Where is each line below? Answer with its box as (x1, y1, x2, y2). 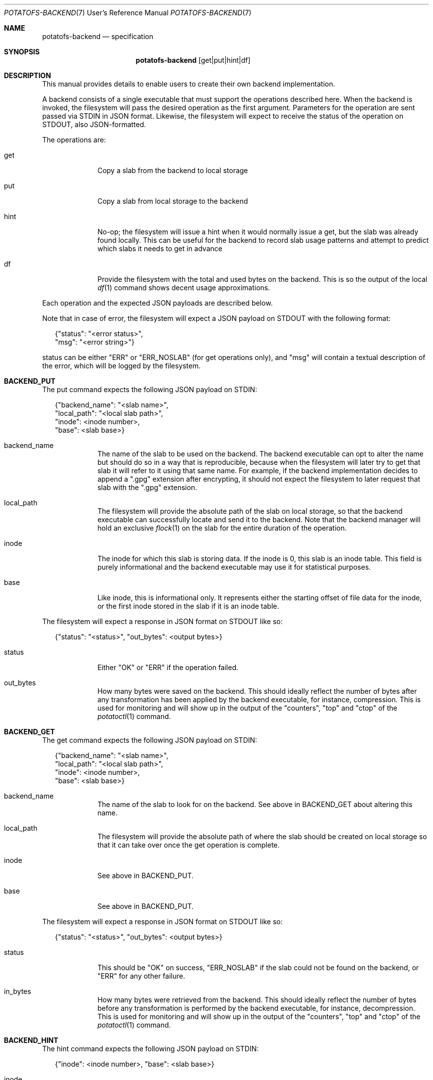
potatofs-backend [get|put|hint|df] (135, 56, 251, 64)
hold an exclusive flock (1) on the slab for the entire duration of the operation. (97, 524, 347, 532)
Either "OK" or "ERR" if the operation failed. (97, 663, 239, 672)
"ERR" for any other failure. (97, 972, 185, 980)
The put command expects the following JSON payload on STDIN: (42, 385, 258, 394)
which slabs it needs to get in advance (97, 244, 222, 253)
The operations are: (42, 135, 106, 144)
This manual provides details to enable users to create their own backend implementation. (42, 80, 335, 88)
